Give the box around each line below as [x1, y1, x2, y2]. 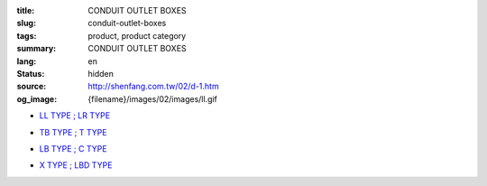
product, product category [87, 30, 187, 41]
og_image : [16, 93, 58, 104]
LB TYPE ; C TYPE [39, 143, 107, 153]
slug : [16, 18, 36, 29]
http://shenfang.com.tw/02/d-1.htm [87, 81, 220, 92]
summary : [16, 43, 57, 54]
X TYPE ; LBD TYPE [39, 160, 113, 171]
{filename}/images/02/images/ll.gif [87, 93, 218, 104]
